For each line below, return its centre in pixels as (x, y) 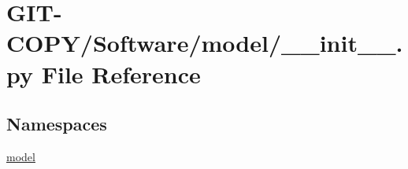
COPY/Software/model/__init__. (205, 43)
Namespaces (57, 124)
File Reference (121, 73)
